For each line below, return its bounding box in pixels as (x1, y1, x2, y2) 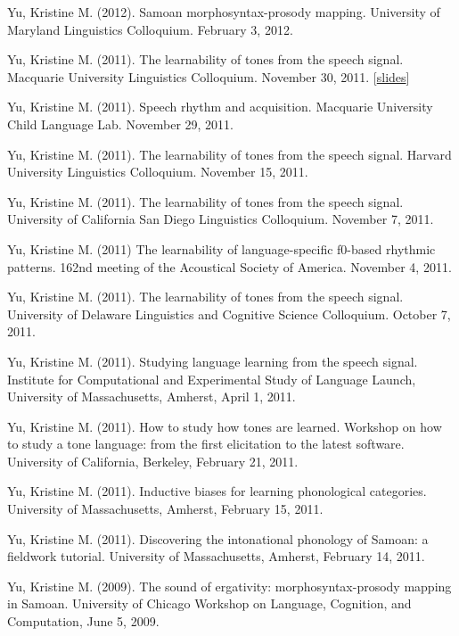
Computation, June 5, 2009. (7, 612, 160, 631)
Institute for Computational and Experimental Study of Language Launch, (7, 369, 416, 388)
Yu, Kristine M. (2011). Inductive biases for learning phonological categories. (7, 482, 427, 500)
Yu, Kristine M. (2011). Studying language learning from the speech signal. (7, 351, 418, 370)
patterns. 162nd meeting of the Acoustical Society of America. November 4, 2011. (7, 257, 452, 276)
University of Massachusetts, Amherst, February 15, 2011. (7, 500, 324, 518)
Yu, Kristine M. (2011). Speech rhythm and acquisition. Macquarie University (7, 97, 433, 116)
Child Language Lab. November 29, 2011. (7, 114, 234, 133)
